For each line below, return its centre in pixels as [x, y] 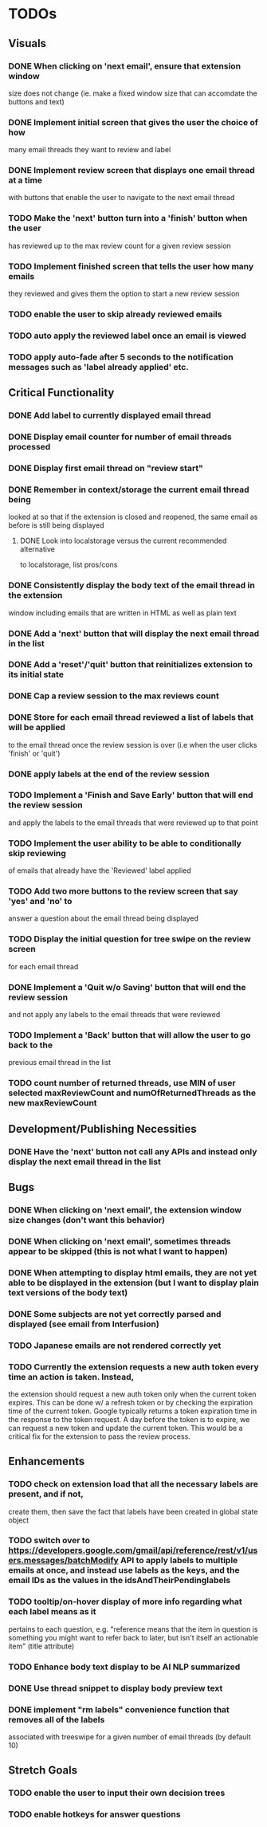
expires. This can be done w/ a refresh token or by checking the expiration [131, 1402]
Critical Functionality [61, 393]
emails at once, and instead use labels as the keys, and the [124, 1570]
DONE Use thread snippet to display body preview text [116, 1688]
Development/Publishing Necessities [102, 1129]
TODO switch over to [49, 1541]
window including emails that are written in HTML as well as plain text [122, 613]
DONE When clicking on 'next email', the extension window [125, 1210]
